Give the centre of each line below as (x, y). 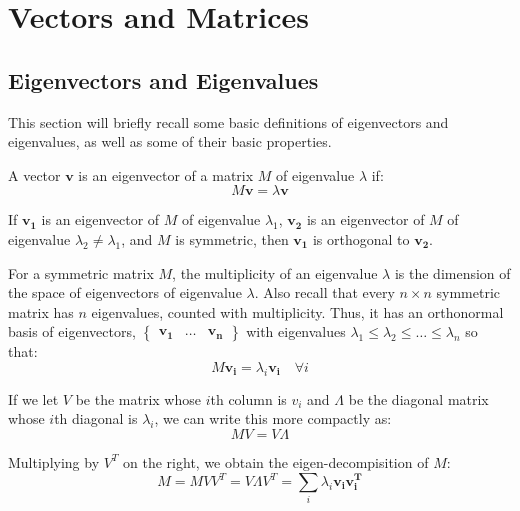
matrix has (41, 311)
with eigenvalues (296, 331)
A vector (34, 174)
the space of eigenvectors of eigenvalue (125, 292)
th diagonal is (96, 418)
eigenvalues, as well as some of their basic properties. (170, 141)
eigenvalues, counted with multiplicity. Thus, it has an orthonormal (297, 311)
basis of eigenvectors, (72, 331)
